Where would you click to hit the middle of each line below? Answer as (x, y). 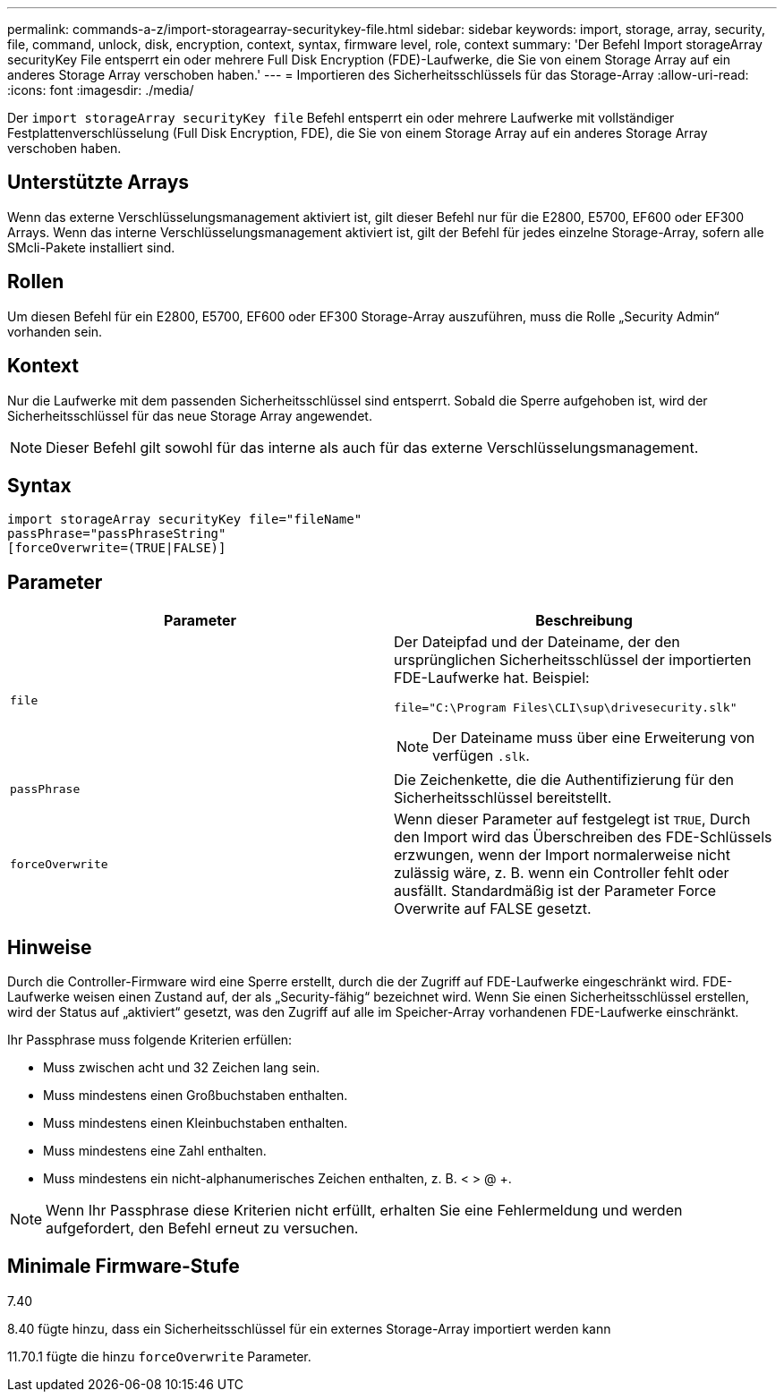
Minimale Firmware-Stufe (124, 1267)
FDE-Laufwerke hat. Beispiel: (492, 678)
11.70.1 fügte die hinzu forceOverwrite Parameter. (159, 1356)
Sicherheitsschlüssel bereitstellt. (503, 798)
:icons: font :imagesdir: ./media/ (101, 90)
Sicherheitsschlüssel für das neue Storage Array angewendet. (190, 415)
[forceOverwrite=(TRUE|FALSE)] (117, 548)
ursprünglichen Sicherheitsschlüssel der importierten (573, 660)
